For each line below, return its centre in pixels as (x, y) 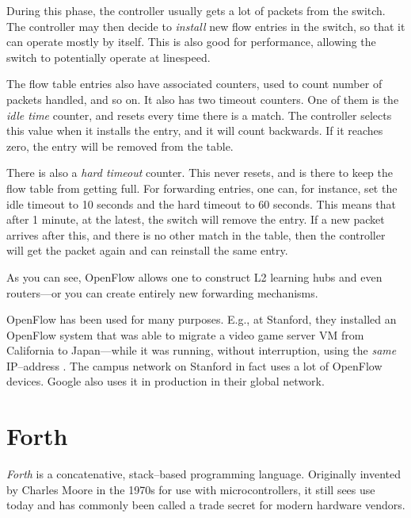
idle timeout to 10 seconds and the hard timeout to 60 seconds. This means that (202, 203)
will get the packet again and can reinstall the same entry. (147, 250)
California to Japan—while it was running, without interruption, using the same (202, 350)
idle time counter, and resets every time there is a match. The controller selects (199, 115)
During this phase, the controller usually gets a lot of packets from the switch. (196, 10)
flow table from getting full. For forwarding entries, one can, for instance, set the (202, 188)
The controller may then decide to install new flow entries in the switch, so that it (206, 26)
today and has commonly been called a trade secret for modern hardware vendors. (206, 505)
